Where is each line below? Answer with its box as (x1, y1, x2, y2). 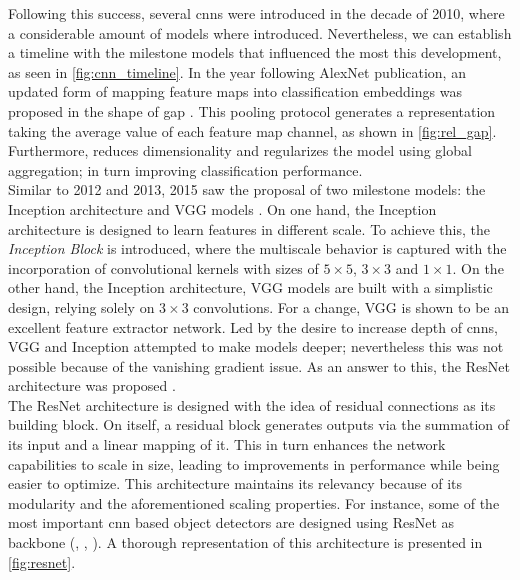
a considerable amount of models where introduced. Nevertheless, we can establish (8, 22, 512, 43)
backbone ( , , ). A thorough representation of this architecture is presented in (8, 532, 483, 553)
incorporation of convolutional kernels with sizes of (8, 257, 319, 278)
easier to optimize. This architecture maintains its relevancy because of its (8, 473, 463, 494)
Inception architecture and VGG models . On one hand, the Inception (8, 198, 437, 219)
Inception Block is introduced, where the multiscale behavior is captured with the (8, 238, 507, 259)
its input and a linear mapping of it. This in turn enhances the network (8, 434, 446, 455)
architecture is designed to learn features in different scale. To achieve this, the (8, 218, 490, 239)
